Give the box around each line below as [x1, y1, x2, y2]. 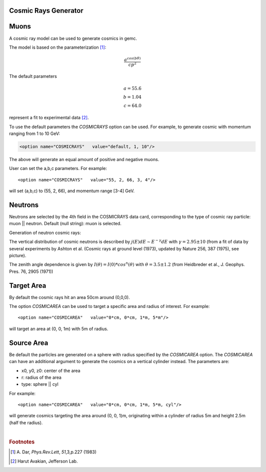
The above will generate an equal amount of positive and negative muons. [9, 156, 160, 162]
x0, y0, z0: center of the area [21, 368, 81, 373]
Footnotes [9, 438, 35, 445]
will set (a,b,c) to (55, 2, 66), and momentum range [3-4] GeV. [9, 188, 135, 194]
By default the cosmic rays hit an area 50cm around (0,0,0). [9, 294, 130, 300]
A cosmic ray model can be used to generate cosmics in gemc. [9, 35, 137, 41]
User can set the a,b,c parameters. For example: [9, 166, 107, 171]
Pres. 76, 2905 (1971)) [9, 269, 54, 274]
